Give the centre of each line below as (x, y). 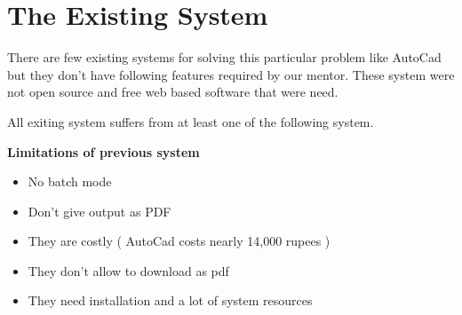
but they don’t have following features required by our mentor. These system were (231, 74)
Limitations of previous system (104, 151)
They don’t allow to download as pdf (128, 270)
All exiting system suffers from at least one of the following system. (191, 121)
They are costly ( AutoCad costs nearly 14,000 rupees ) (179, 241)
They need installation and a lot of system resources (170, 300)
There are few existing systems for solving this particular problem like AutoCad (224, 57)
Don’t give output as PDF (100, 211)
